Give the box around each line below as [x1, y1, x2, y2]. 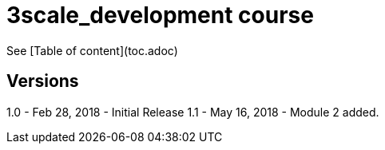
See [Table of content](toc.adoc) [6, 43, 178, 57]
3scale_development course [6, 2, 314, 29]
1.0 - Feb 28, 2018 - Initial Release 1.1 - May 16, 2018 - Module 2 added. [6, 105, 379, 119]
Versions [6, 71, 79, 92]
